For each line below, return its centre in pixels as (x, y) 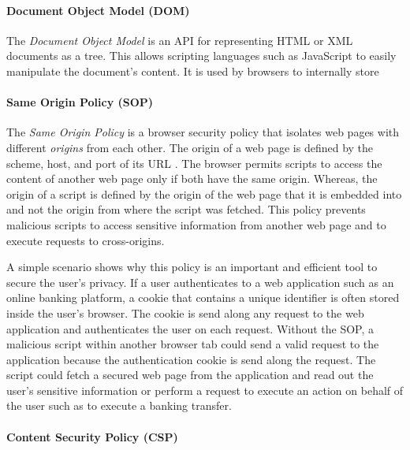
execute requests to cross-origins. (86, 240)
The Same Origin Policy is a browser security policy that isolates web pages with (203, 132)
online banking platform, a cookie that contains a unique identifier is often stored (203, 298)
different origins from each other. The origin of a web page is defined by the (190, 147)
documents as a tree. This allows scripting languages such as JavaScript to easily (201, 56)
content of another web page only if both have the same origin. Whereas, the (192, 179)
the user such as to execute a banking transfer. (119, 405)
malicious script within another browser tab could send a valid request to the (193, 344)
